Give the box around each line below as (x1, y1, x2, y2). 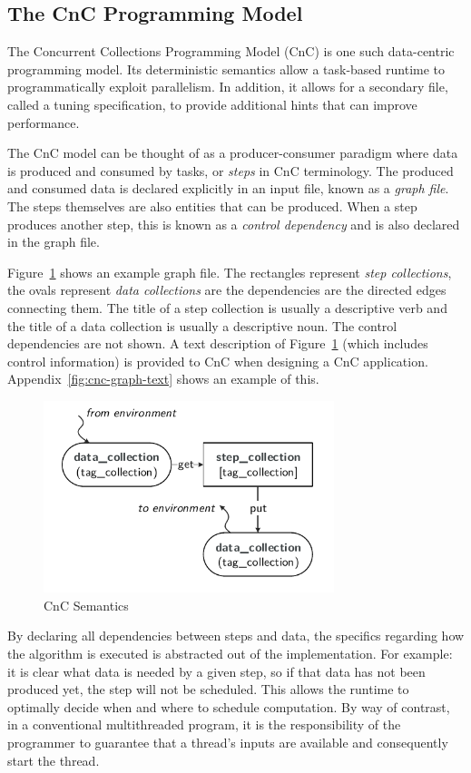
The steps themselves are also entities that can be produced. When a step (7, 196, 417, 215)
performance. (7, 113, 80, 132)
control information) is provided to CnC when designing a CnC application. (7, 351, 428, 370)
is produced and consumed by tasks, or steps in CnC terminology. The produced (7, 161, 454, 180)
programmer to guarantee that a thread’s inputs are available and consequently (7, 733, 448, 752)
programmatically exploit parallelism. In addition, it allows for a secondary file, (7, 77, 448, 96)
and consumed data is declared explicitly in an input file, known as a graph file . (7, 179, 449, 198)
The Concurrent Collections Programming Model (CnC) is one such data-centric (7, 42, 455, 61)
